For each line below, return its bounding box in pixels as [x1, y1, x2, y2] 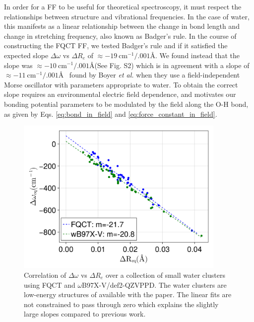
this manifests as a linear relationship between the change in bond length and [4, 21, 240, 31]
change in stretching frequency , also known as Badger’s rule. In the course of [4, 30, 237, 41]
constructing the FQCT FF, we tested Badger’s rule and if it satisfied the [4, 40, 228, 51]
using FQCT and [24, 279, 75, 290]
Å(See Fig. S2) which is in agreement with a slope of [89, 60, 250, 70]
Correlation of [24, 269, 66, 280]
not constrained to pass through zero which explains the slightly [24, 299, 219, 309]
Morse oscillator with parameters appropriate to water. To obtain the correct [4, 79, 238, 89]
